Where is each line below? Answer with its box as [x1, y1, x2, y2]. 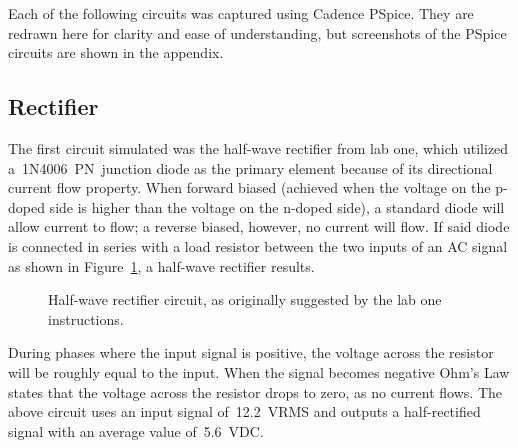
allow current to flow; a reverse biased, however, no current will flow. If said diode [8, 216, 510, 237]
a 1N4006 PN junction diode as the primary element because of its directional [8, 157, 493, 178]
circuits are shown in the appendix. [8, 42, 224, 63]
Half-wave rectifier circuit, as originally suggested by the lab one [48, 289, 442, 310]
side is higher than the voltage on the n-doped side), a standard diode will [49, 196, 505, 217]
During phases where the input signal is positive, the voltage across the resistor [8, 342, 494, 363]
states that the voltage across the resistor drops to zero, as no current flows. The [8, 381, 503, 402]
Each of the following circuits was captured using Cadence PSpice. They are [8, 3, 474, 23]
